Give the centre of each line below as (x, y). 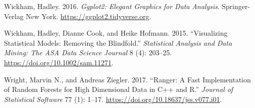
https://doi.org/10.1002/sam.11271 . (59, 62)
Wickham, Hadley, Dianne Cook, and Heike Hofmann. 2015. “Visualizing (116, 33)
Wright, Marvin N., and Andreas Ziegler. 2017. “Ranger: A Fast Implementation (127, 79)
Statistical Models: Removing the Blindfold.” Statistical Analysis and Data (118, 42)
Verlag (14, 16)
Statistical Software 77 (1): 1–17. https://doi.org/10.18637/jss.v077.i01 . (113, 99)
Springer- (236, 6)
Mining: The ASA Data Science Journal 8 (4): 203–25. (88, 52)
